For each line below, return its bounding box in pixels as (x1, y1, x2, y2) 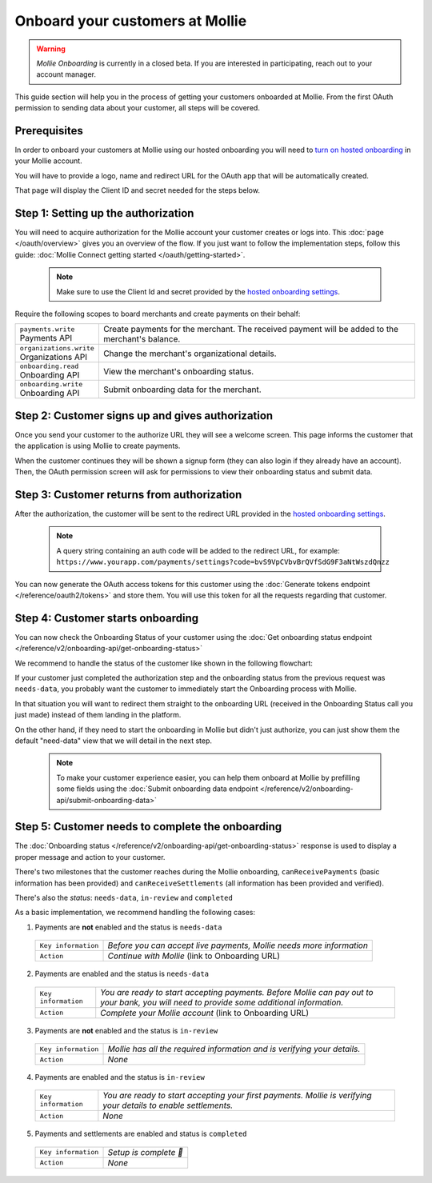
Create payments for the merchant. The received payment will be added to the (102, 324, 399, 335)
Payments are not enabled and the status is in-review (34, 1025, 218, 1035)
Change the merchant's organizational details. (102, 348, 277, 359)
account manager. (36, 70, 96, 79)
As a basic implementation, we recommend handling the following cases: (14, 908, 256, 917)
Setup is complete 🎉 (107, 1146, 183, 1157)
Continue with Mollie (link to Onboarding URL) (107, 950, 280, 961)
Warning (36, 44, 66, 54)
